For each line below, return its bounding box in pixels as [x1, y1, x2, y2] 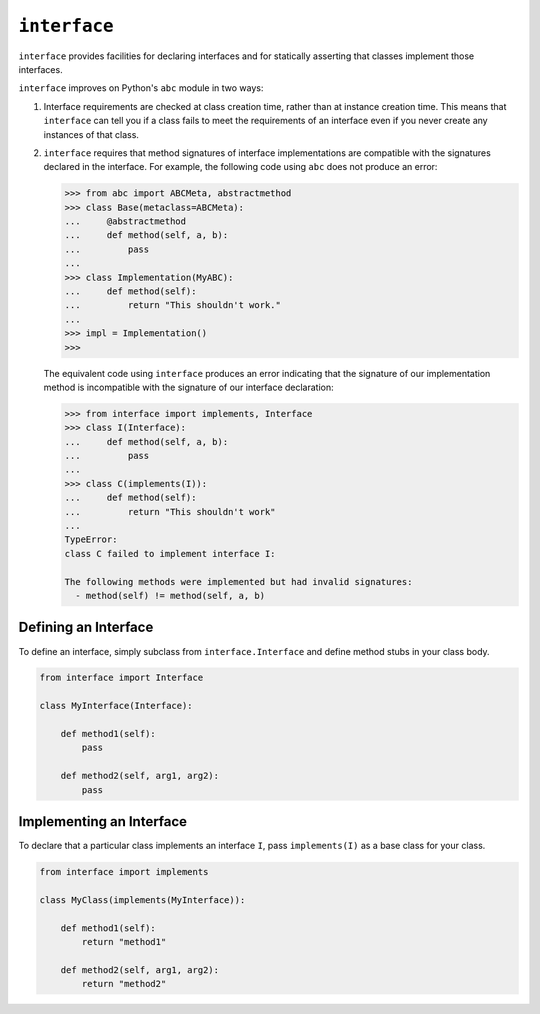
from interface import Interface [39, 672, 204, 684]
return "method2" [81, 978, 167, 990]
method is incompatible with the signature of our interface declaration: [43, 381, 334, 393]
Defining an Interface [18, 619, 154, 636]
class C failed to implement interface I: [64, 548, 276, 559]
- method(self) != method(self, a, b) [75, 590, 265, 601]
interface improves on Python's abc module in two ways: [18, 82, 264, 94]
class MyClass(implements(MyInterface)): [39, 894, 246, 905]
